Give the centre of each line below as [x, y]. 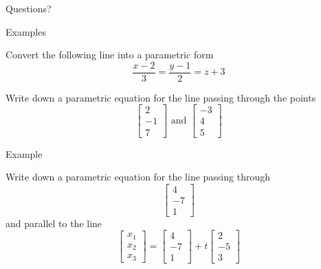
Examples [26, 31]
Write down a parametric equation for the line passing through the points [161, 97]
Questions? [29, 8]
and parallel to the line [54, 223]
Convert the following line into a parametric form [110, 55]
